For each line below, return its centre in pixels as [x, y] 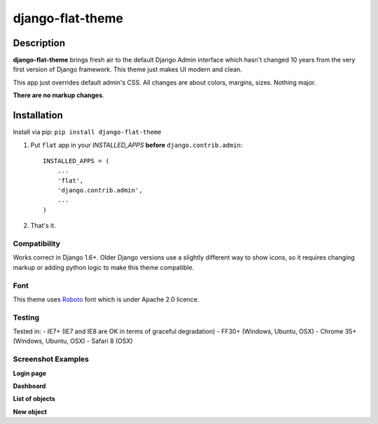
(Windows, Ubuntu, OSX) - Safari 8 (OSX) [73, 341]
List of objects [34, 399]
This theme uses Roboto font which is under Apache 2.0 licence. [106, 299]
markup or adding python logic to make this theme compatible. [104, 267]
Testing [26, 317]
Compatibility [37, 243]
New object [30, 411]
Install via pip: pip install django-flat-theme [87, 132]
